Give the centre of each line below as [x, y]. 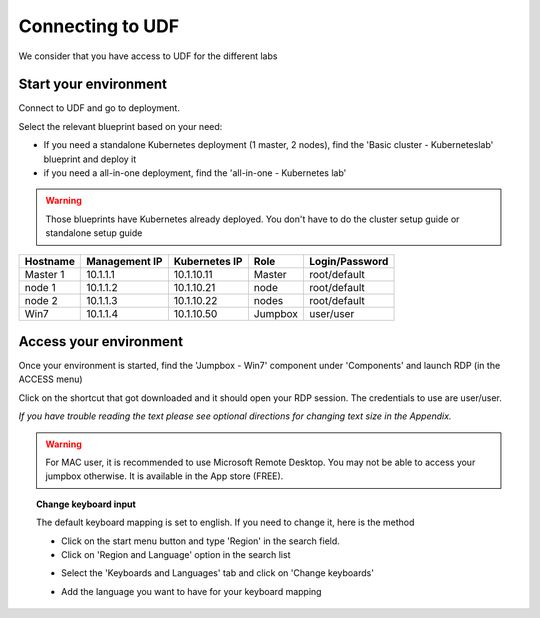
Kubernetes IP [208, 261]
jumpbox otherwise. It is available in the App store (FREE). [164, 476]
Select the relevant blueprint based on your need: [120, 126]
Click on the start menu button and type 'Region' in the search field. [200, 541]
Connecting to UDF [99, 26]
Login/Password [348, 261]
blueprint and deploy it [90, 159]
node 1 [40, 287]
